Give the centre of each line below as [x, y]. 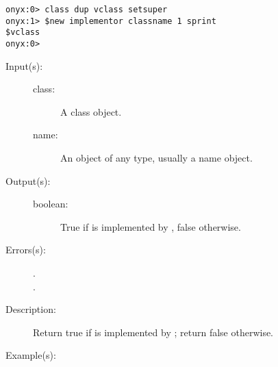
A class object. [91, 111]
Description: [31, 309]
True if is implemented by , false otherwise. [151, 226]
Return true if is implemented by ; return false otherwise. [153, 332]
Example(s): [31, 355]
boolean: [51, 204]
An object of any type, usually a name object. [156, 157]
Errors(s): [26, 250]
